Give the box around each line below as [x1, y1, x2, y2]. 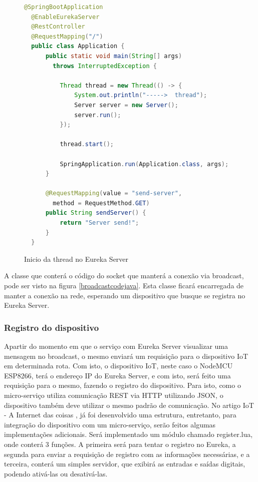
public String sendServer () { [45, 209, 146, 217]
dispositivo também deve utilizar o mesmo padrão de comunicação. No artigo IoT [4, 399, 254, 410]
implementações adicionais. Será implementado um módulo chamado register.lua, [4, 429, 253, 439]
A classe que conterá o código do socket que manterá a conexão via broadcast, [4, 270, 244, 281]
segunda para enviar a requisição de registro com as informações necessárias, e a [4, 448, 250, 459]
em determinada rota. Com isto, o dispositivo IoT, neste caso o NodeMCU [4, 360, 233, 371]
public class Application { [31, 43, 125, 50]
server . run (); [74, 111, 121, 119]
